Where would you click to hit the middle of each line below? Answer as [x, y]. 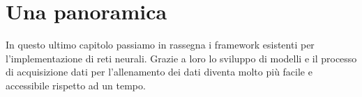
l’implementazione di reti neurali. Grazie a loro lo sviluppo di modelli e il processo [181, 58]
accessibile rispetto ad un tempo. [76, 85]
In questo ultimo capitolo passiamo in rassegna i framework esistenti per [160, 45]
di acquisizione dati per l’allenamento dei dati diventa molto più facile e [159, 72]
